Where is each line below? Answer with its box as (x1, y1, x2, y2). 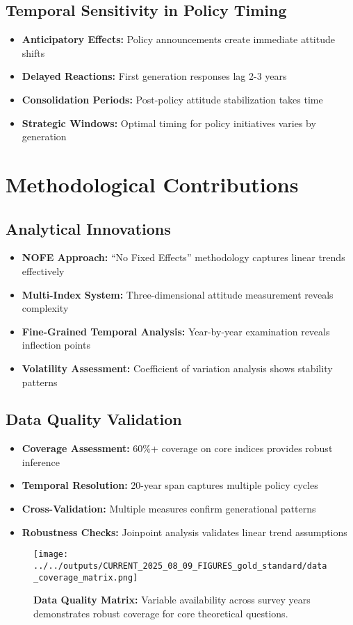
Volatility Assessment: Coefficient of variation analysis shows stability (22, 360, 333, 375)
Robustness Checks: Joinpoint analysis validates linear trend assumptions (22, 524, 347, 539)
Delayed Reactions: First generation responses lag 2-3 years (22, 69, 287, 83)
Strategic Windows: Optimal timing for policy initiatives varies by (22, 115, 316, 130)
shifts (22, 45, 45, 60)
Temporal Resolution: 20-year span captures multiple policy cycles (22, 478, 318, 492)
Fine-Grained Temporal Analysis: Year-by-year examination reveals (22, 324, 330, 338)
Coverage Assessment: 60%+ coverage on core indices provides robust (22, 441, 333, 456)
